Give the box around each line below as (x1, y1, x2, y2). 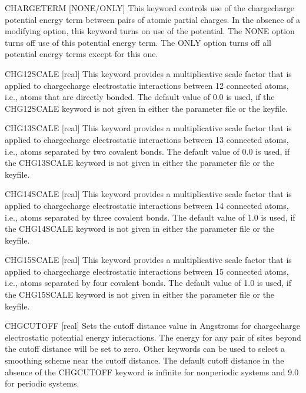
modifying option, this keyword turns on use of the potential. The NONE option (5, 25, 295, 37)
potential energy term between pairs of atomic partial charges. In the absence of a (5, 13, 301, 25)
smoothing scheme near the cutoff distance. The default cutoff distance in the (5, 354, 284, 367)
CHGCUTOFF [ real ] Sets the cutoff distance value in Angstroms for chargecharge (5, 319, 300, 332)
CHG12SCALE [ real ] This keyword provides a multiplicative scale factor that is (5, 67, 292, 79)
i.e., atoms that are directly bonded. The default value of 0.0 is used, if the (5, 91, 275, 103)
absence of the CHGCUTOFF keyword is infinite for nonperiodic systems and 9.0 (5, 365, 299, 378)
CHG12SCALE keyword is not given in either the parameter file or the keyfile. (5, 102, 288, 114)
